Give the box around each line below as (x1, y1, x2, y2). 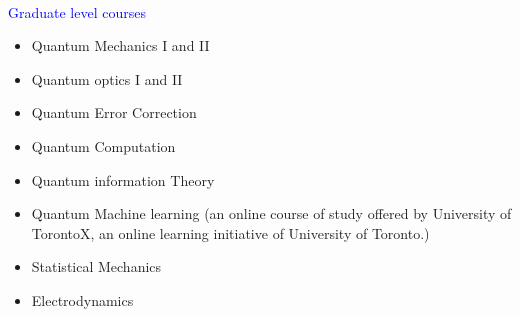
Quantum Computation (31, 135, 176, 156)
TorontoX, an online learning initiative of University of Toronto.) (31, 222, 430, 243)
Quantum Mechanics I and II (31, 35, 210, 56)
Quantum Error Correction (31, 102, 197, 123)
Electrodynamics (31, 289, 134, 310)
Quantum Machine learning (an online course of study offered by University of (31, 203, 512, 224)
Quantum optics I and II (31, 68, 183, 89)
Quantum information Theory (31, 169, 215, 190)
